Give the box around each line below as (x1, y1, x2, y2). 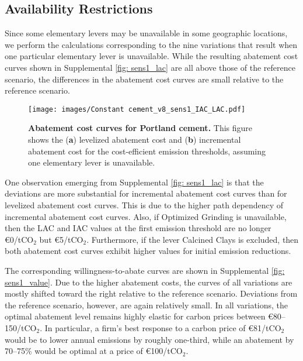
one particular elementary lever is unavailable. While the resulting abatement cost (5, 50, 298, 62)
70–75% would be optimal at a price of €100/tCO (5, 345, 183, 357)
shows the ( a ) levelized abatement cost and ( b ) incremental (28, 133, 241, 146)
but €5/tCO (39, 233, 83, 245)
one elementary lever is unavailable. (28, 156, 155, 169)
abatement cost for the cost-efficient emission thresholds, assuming (28, 145, 266, 157)
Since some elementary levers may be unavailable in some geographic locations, (5, 27, 288, 39)
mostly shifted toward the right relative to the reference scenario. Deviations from (5, 287, 298, 300)
